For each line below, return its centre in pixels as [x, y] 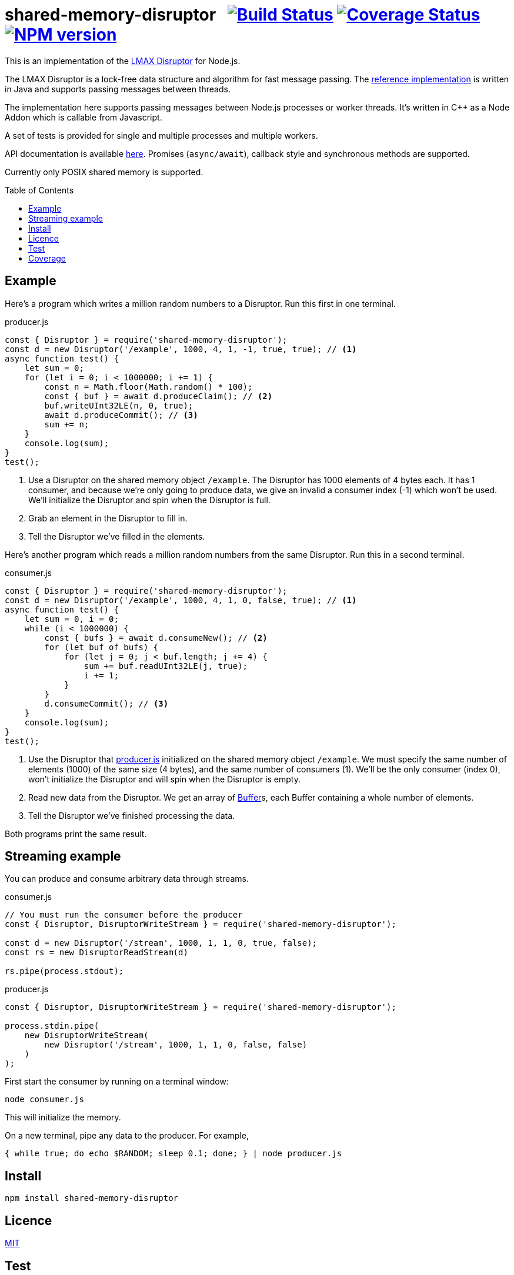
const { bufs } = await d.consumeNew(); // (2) [156, 637]
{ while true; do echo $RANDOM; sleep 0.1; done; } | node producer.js [173, 1154]
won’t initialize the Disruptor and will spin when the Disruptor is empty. [165, 779]
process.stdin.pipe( [52, 1026]
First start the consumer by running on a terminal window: [117, 1082]
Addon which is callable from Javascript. [84, 117]
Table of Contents [39, 190]
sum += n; [67, 424]
